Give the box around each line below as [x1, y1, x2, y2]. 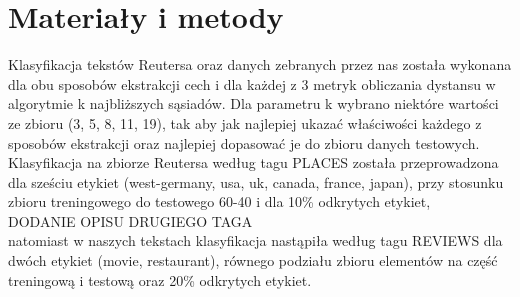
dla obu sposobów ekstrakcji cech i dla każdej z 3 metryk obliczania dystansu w [8, 73, 496, 94]
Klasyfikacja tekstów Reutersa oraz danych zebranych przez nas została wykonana [8, 54, 512, 75]
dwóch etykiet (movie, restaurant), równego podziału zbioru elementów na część [8, 250, 498, 271]
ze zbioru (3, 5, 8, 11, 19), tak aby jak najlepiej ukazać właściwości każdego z [8, 112, 482, 133]
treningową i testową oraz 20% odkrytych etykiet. [8, 269, 312, 290]
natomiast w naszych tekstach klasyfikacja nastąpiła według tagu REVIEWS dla [8, 230, 503, 251]
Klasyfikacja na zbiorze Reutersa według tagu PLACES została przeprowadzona [8, 152, 499, 173]
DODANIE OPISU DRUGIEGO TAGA [8, 210, 253, 231]
